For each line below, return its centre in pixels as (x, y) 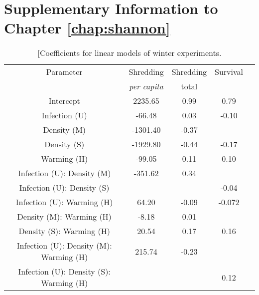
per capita (146, 86)
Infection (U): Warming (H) (64, 202)
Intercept (64, 101)
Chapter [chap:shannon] (87, 28)
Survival (229, 72)
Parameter (64, 72)
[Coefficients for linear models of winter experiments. (129, 53)
